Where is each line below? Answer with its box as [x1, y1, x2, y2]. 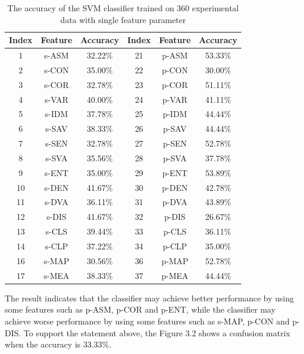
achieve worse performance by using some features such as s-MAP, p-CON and [5, 314, 290, 327]
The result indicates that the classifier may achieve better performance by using [5, 291, 294, 304]
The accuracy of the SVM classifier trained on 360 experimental [7, 2, 239, 14]
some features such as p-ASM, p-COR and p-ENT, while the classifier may [5, 303, 276, 316]
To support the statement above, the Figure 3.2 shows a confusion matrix [24, 326, 290, 339]
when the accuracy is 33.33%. [5, 338, 112, 350]
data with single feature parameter [60, 13, 186, 25]
